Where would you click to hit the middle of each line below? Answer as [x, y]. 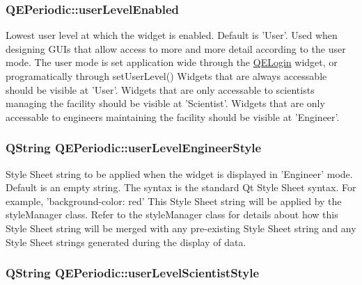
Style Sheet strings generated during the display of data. [126, 242]
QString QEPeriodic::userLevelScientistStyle [133, 273]
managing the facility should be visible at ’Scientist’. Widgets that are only [165, 103]
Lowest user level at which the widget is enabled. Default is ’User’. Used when [172, 35]
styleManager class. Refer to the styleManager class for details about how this [172, 214]
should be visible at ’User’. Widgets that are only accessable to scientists [160, 89]
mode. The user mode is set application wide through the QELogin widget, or [172, 62]
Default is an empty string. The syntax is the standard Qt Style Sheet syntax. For [181, 187]
